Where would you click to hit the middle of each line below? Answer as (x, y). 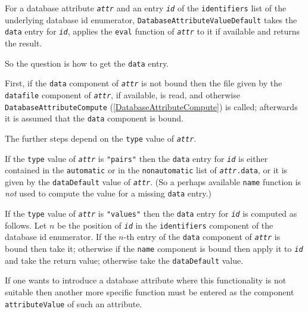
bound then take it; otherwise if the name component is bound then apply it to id (154, 249)
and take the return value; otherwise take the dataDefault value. (124, 260)
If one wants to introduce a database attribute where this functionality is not (146, 280)
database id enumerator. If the (60, 237)
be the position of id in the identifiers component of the (165, 225)
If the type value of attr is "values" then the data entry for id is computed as (151, 213)
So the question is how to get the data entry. (87, 63)
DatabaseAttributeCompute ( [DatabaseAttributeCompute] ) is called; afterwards (151, 106)
